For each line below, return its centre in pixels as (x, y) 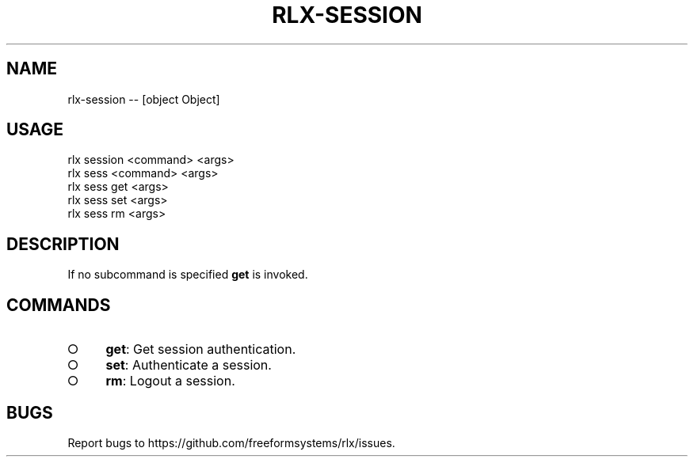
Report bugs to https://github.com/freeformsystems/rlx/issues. (231, 442)
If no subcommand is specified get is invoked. (188, 275)
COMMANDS (59, 305)
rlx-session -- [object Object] (144, 99)
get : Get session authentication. (201, 349)
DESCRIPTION (63, 244)
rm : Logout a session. (170, 381)
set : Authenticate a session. (189, 365)
